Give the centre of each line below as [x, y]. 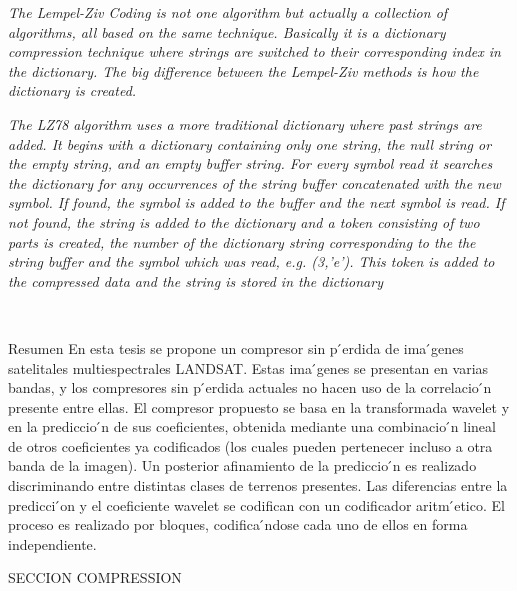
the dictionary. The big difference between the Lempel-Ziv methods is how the [243, 70]
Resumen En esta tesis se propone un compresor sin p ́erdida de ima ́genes [236, 347]
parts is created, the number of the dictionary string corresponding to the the [242, 241]
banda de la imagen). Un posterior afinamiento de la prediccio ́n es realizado [242, 465]
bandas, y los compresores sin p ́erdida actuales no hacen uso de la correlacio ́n [250, 387]
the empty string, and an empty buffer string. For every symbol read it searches [250, 163]
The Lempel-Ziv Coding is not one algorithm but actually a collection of [228, 12]
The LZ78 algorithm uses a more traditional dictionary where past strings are [245, 123]
